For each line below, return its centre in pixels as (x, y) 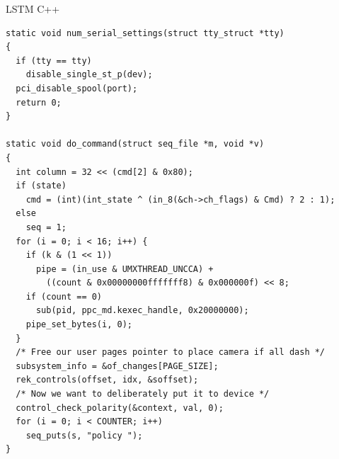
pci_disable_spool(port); (77, 88)
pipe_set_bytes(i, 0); (79, 325)
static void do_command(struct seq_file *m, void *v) (135, 144)
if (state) (41, 186)
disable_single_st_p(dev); (89, 75)
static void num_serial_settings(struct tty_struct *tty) (145, 33)
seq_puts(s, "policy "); (84, 435)
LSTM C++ (33, 8)
